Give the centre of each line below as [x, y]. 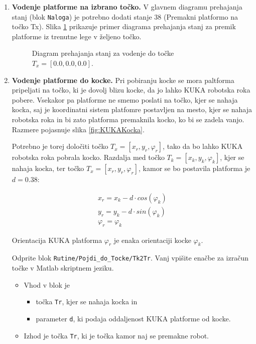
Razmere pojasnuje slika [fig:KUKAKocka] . [78, 129]
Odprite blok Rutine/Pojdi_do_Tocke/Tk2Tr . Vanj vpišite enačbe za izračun [130, 258]
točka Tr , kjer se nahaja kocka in [87, 302]
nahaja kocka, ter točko [48, 168]
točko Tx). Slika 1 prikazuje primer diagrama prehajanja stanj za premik [124, 26]
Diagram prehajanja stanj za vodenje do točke [103, 53]
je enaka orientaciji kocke [152, 240]
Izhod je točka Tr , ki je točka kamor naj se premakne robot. [116, 335]
